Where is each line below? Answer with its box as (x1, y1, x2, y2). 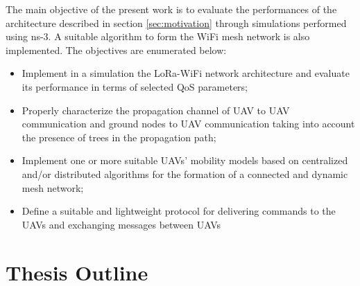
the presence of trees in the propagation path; (22, 129, 216, 144)
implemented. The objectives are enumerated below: (6, 42, 227, 57)
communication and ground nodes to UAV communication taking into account (22, 116, 355, 131)
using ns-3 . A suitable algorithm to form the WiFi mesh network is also (6, 29, 310, 44)
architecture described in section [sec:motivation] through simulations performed (6, 15, 347, 30)
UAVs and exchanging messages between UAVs (22, 217, 221, 231)
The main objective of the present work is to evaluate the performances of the (6, 2, 337, 16)
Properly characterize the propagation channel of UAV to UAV (22, 102, 290, 117)
